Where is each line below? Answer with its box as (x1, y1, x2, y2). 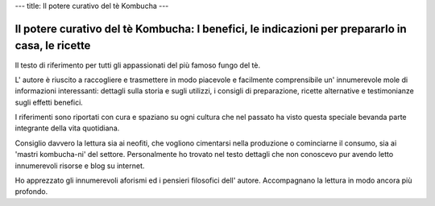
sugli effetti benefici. (14, 97, 84, 107)
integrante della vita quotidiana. (14, 123, 120, 133)
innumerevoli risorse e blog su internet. (14, 161, 145, 171)
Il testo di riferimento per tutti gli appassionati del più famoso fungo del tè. (14, 60, 261, 70)
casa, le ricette (14, 39, 91, 52)
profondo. (14, 187, 48, 196)
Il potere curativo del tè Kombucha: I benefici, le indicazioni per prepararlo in (14, 22, 407, 35)
